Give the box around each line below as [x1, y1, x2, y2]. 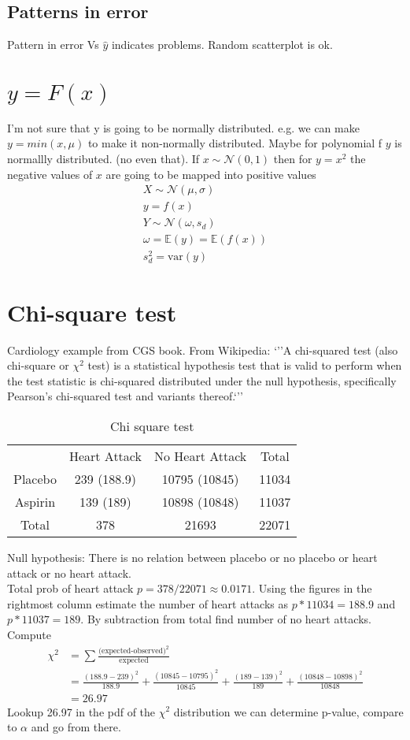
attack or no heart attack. [7, 564, 131, 581]
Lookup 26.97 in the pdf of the [7, 703, 156, 720]
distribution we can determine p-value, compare [173, 703, 404, 720]
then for [273, 150, 312, 166]
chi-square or [7, 357, 69, 374]
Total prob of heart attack [7, 580, 134, 597]
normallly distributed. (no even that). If [7, 150, 200, 166]
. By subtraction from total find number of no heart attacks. [80, 611, 371, 627]
